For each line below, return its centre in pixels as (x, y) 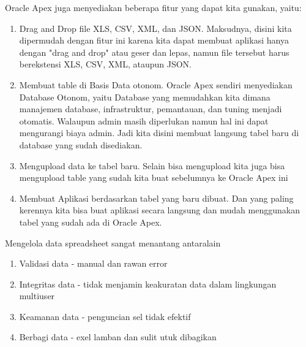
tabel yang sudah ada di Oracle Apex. (91, 222)
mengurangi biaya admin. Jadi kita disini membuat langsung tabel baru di (159, 133)
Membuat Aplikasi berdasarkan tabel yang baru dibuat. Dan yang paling (156, 198)
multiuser (37, 296)
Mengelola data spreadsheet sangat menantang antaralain (113, 242)
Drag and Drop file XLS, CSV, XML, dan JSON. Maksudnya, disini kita (155, 28)
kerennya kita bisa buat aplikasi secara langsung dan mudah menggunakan (159, 210)
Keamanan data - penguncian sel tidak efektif (105, 316)
